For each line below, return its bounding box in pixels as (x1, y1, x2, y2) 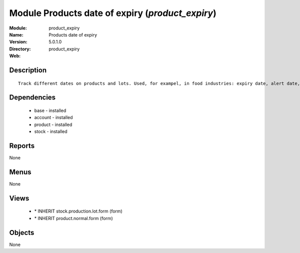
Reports (9, 141, 35, 150)
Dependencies (9, 93, 56, 102)
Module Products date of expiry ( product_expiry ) (9, 7, 217, 18)
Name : (9, 31, 23, 37)
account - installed (34, 114, 73, 120)
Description (9, 65, 47, 74)
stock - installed (34, 128, 67, 134)
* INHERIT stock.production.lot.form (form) (34, 208, 122, 214)
